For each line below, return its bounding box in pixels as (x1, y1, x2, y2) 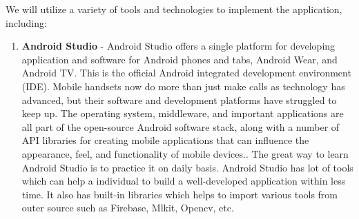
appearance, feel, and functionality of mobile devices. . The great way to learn (21, 146, 349, 160)
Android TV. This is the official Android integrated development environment (21, 65, 351, 80)
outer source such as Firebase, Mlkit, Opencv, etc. (21, 200, 234, 215)
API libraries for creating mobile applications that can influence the (21, 133, 309, 147)
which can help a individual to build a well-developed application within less (21, 174, 346, 188)
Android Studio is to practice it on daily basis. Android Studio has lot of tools (21, 160, 353, 174)
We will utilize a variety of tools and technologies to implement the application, (6, 2, 342, 16)
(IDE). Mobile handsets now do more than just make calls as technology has (21, 79, 345, 93)
